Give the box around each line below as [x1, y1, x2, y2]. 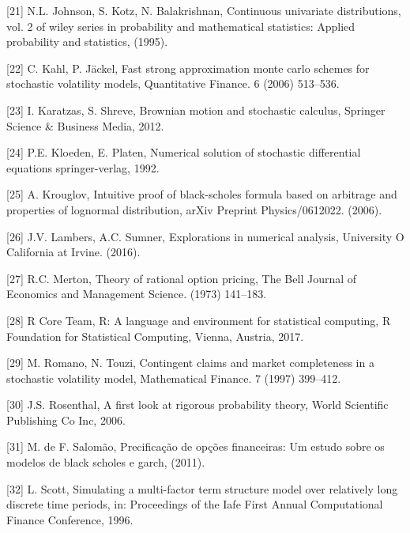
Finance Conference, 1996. [6, 511, 134, 527]
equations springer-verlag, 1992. [6, 159, 160, 176]
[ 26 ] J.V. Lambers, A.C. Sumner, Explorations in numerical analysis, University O [6, 228, 404, 244]
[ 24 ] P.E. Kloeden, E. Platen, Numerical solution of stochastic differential [6, 144, 361, 161]
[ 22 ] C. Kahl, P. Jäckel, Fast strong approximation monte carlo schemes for [6, 59, 370, 76]
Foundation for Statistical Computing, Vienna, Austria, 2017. [6, 327, 304, 344]
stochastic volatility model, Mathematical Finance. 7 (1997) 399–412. [6, 369, 341, 386]
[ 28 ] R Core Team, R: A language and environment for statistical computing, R [6, 312, 391, 328]
